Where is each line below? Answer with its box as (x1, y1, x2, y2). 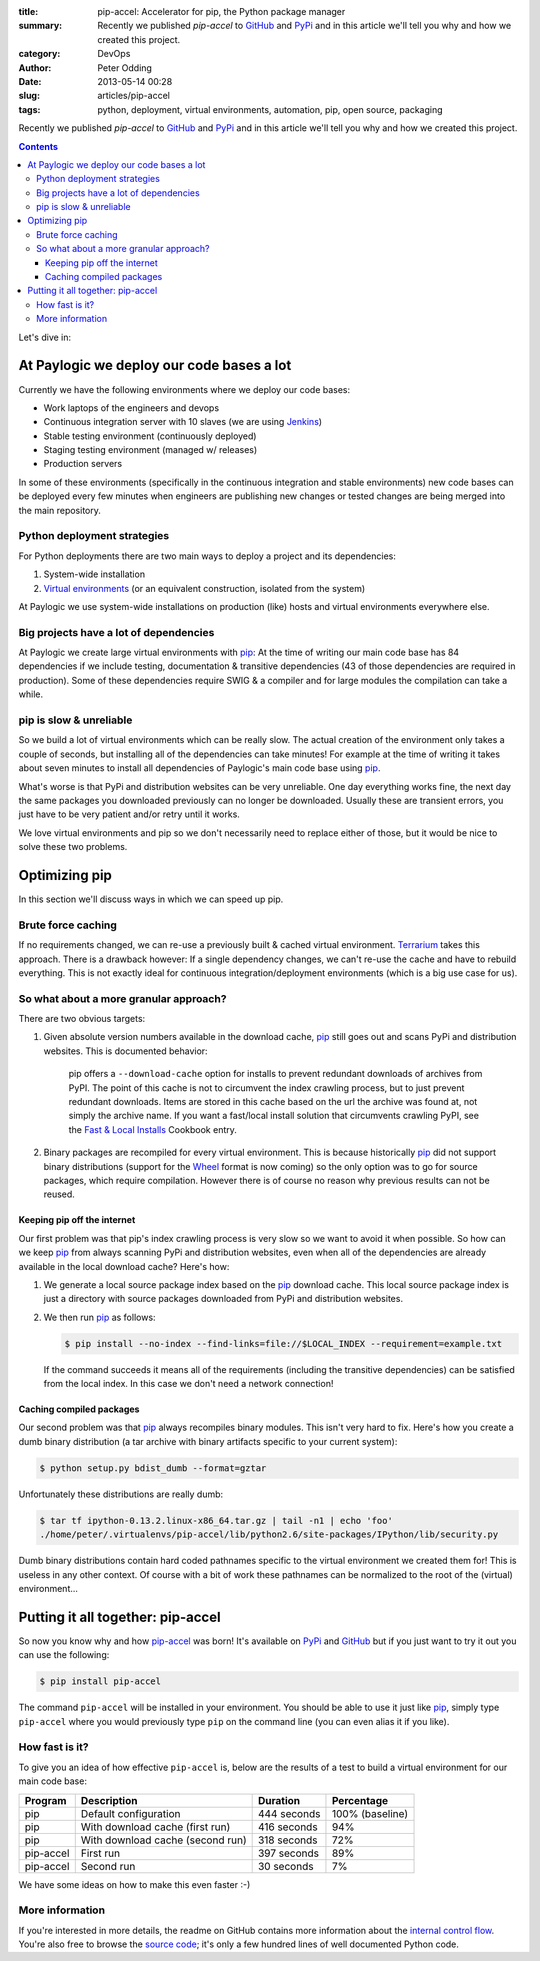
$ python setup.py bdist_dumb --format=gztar (39, 1462, 267, 1474)
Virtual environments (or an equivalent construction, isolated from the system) (43, 582, 366, 594)
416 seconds (257, 1820, 319, 1834)
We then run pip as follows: (43, 1311, 156, 1323)
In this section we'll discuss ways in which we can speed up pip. (18, 893, 284, 905)
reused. (43, 1188, 75, 1200)
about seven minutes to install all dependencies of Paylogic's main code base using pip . (18, 762, 381, 774)
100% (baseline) (331, 1806, 409, 1820)
